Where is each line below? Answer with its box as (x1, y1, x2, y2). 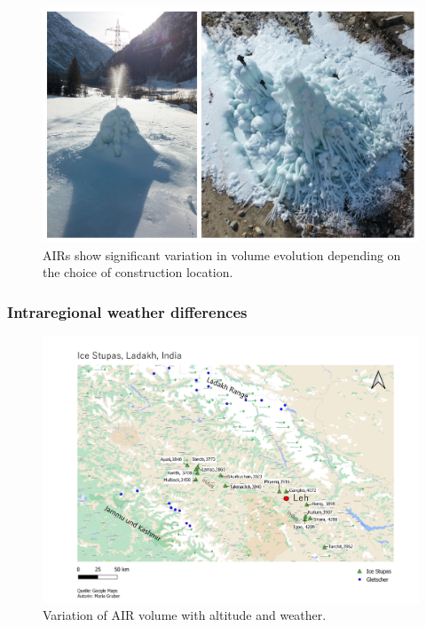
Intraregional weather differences (7, 300, 248, 322)
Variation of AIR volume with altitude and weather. (43, 606, 327, 624)
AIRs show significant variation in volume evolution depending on (43, 245, 401, 264)
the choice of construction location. (43, 263, 233, 282)
